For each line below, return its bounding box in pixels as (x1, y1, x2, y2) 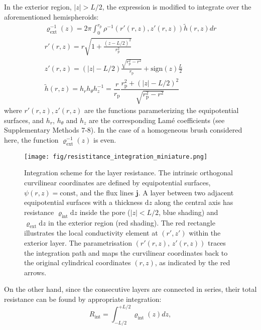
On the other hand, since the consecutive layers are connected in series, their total (4, 284, 257, 294)
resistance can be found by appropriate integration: (4, 293, 162, 304)
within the (189, 228, 221, 238)
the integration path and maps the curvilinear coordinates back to (24, 247, 228, 258)
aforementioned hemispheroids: (4, 11, 99, 22)
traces (207, 237, 226, 248)
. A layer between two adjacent (138, 187, 234, 197)
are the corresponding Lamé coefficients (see (89, 115, 225, 125)
